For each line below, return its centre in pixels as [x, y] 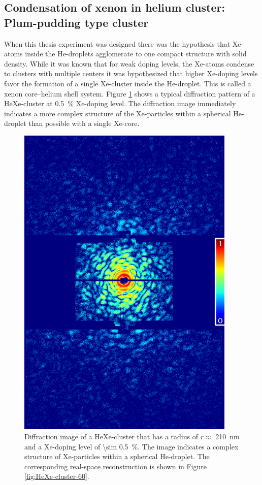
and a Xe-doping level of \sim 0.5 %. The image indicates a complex [132, 446]
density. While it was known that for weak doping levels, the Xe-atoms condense [129, 63]
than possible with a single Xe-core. [84, 123]
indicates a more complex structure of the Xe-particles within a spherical [118, 113]
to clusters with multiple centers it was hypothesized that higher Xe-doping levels [131, 73]
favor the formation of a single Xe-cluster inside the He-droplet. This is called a [128, 83]
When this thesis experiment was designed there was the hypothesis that [117, 43]
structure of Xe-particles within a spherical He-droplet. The [117, 456]
